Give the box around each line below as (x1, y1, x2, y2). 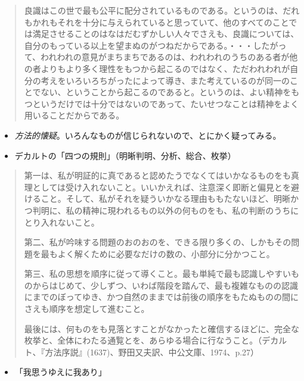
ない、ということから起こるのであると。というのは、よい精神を (41, 86, 291, 98)
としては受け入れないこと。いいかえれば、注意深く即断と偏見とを (32, 180, 291, 193)
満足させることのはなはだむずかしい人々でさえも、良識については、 (32, 27, 299, 40)
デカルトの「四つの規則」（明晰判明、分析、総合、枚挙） (14, 149, 236, 161)
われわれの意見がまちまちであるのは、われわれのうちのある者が (41, 51, 290, 63)
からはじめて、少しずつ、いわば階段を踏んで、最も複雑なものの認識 (32, 279, 298, 291)
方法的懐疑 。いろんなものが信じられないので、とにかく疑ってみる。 (14, 129, 281, 141)
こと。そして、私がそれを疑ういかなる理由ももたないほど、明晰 (41, 192, 290, 205)
